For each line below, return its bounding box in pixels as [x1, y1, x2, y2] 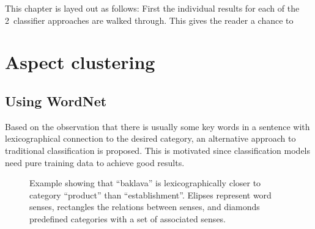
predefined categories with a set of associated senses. [29, 212, 226, 225]
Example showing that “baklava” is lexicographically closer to [29, 176, 261, 189]
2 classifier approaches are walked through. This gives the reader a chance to [5, 13, 294, 26]
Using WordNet [5, 91, 107, 110]
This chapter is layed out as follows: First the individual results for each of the [5, 2, 300, 14]
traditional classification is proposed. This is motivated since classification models [5, 144, 310, 156]
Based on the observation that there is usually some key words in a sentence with [5, 120, 310, 133]
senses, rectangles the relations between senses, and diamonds [29, 200, 260, 213]
